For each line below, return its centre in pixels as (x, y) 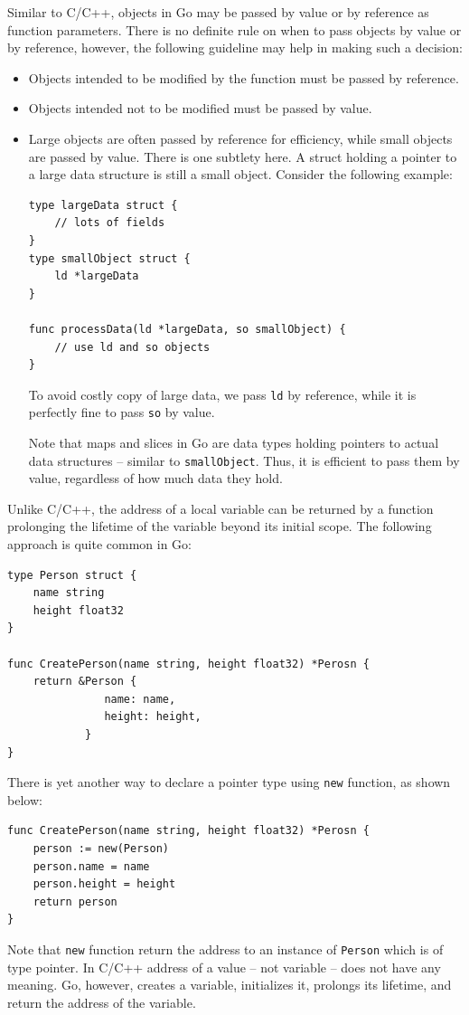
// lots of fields (110, 223)
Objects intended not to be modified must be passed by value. (200, 108)
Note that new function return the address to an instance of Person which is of (225, 949)
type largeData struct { (103, 205)
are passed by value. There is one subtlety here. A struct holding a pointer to (243, 156)
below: (25, 799)
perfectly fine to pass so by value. (122, 412)
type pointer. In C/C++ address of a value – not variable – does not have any (224, 967)
